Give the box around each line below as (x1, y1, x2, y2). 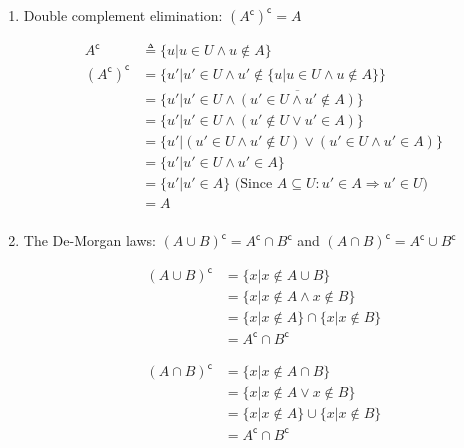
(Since (234, 176, 273, 191)
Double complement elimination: (23, 5, 223, 25)
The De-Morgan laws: (23, 230, 156, 250)
